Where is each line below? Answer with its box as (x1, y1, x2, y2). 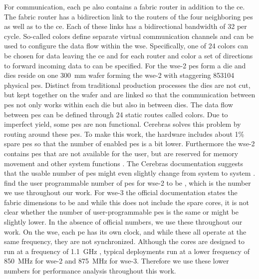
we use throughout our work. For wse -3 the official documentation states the (4, 187, 238, 198)
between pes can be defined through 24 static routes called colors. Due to (4, 109, 228, 119)
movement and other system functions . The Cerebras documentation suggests (4, 158, 243, 168)
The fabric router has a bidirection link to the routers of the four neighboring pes (4, 11, 253, 21)
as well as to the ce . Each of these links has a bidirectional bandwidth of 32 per (4, 21, 247, 31)
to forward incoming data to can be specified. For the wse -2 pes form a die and (4, 60, 246, 70)
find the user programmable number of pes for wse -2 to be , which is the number (4, 177, 251, 188)
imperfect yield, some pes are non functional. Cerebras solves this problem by (4, 119, 241, 129)
